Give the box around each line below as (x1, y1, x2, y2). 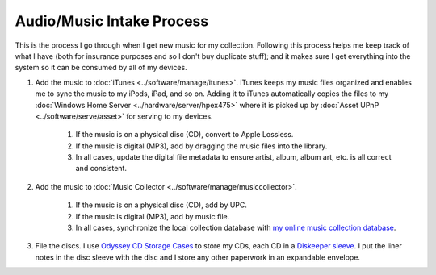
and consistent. (75, 164, 127, 173)
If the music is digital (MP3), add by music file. (75, 211, 230, 221)
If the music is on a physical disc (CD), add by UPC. (75, 200, 248, 210)
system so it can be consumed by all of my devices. (15, 63, 187, 73)
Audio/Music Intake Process (15, 12, 209, 30)
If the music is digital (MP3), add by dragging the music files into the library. (75, 141, 328, 151)
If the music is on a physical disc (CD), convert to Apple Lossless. (75, 130, 294, 140)
